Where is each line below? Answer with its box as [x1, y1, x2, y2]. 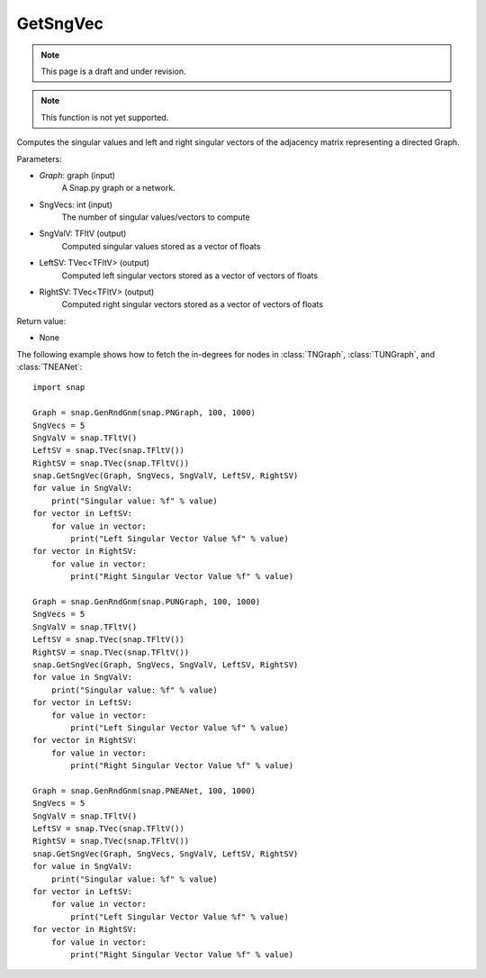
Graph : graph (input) [39, 169, 116, 180]
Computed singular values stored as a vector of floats [61, 240, 261, 251]
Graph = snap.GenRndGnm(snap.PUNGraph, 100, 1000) [32, 597, 261, 607]
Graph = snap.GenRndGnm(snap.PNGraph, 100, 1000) [32, 408, 256, 418]
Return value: [16, 315, 67, 326]
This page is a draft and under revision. [40, 66, 186, 77]
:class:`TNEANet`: [16, 361, 83, 372]
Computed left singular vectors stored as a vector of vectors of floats [61, 270, 319, 281]
